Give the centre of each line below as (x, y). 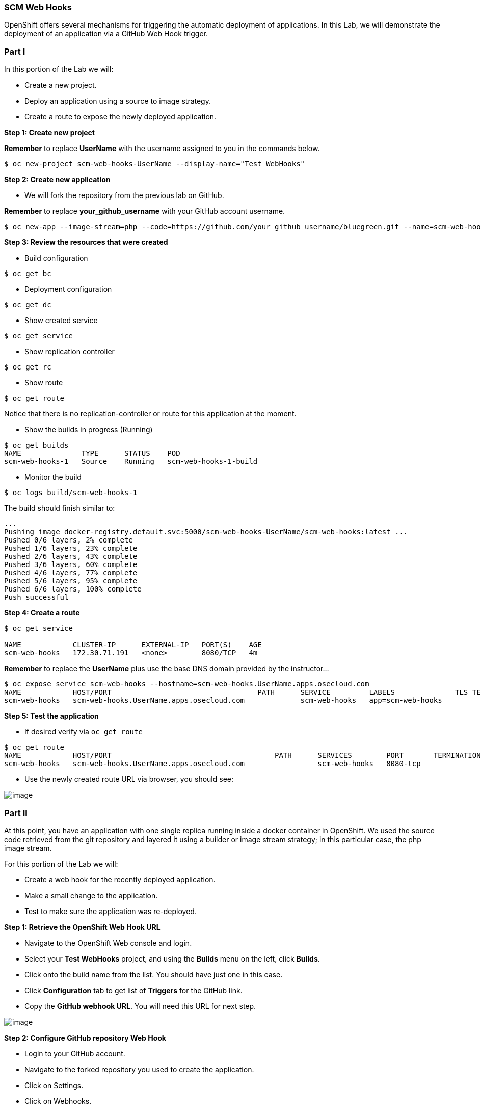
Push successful (36, 597)
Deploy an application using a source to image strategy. (118, 101)
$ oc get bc (28, 274)
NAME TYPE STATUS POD (92, 453)
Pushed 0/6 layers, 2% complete (69, 540)
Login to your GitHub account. (75, 1053)
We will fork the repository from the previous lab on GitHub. (124, 195)
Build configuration (56, 258)
